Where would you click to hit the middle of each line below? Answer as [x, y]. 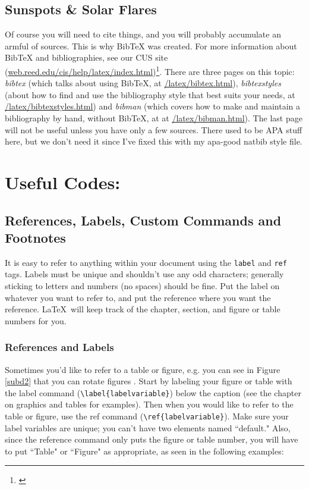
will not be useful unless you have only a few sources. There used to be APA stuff [154, 129]
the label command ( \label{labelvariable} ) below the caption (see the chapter [153, 392]
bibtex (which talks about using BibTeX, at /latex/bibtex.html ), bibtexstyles [143, 83]
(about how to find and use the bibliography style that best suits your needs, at [150, 94]
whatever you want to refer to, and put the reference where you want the [138, 297]
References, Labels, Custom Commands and [143, 220]
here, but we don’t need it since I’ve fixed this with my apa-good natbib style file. [154, 141]
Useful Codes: [63, 182]
